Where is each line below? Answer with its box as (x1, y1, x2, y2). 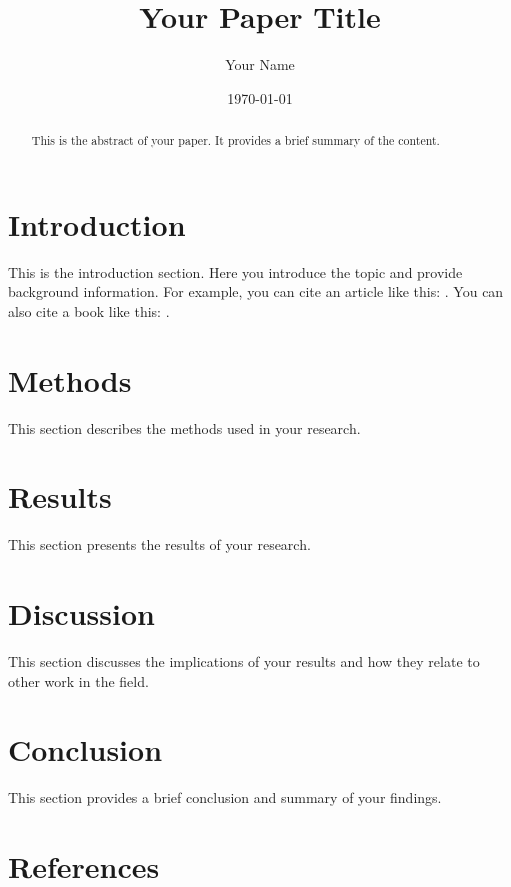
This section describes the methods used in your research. (8, 417, 361, 438)
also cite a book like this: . (8, 300, 170, 321)
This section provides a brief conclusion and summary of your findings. (8, 787, 442, 808)
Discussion (8, 593, 155, 634)
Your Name (225, 54, 295, 75)
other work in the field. (8, 670, 149, 691)
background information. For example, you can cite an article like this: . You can (8, 281, 504, 302)
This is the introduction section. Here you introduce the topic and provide (8, 261, 463, 282)
